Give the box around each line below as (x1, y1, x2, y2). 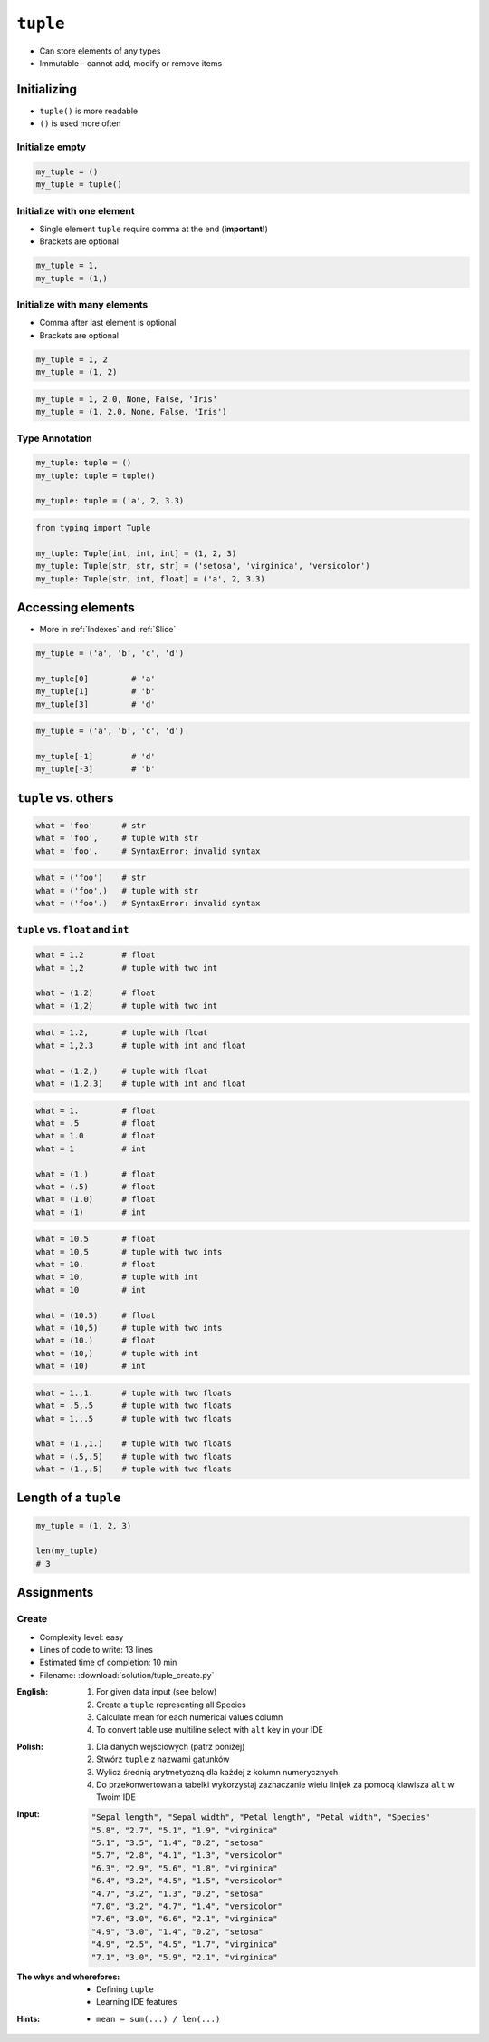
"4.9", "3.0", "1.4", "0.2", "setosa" (91, 1926, 264, 1937)
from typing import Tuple (35, 523, 151, 533)
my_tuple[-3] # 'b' (35, 764, 156, 775)
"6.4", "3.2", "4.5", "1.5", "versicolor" (91, 1876, 283, 1886)
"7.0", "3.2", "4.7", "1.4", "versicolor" (91, 1901, 283, 1911)
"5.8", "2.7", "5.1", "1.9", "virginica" (91, 1824, 278, 1835)
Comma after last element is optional (39, 318, 177, 328)
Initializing (16, 82, 77, 97)
